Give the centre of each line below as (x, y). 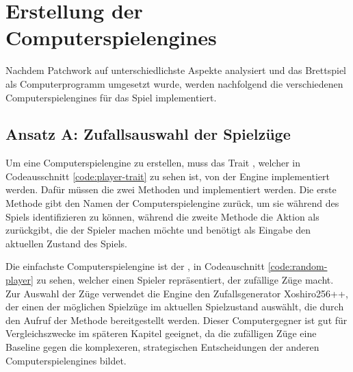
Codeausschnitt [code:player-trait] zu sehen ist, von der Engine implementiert (168, 176)
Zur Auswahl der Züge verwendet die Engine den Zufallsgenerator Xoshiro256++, (177, 293)
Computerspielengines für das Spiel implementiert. (111, 97)
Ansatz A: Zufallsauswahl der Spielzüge (148, 134)
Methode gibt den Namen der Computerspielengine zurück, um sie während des (172, 203)
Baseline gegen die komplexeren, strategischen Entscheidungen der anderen (162, 347)
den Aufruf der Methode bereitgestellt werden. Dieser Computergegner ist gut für (176, 320)
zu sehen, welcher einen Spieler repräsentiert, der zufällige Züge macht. (185, 280)
